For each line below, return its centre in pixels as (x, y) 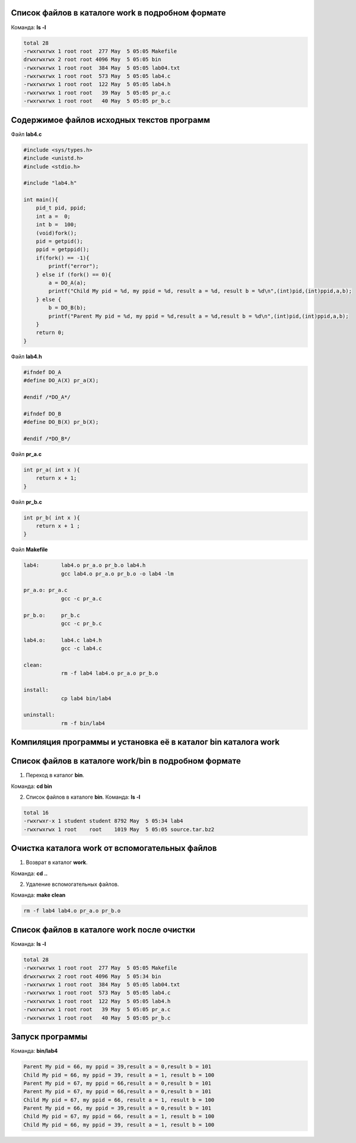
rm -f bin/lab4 (83, 723)
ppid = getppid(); (63, 250)
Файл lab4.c (26, 134)
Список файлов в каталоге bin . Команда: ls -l (83, 797)
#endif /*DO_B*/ (47, 438)
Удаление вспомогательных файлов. (72, 884)
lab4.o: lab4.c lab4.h (63, 640)
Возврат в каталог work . (57, 862)
